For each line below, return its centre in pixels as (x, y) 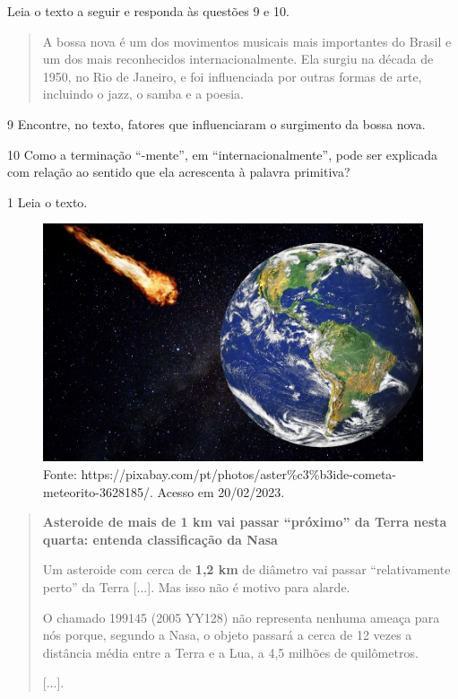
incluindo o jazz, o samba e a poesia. (143, 94)
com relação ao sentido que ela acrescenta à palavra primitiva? (179, 172)
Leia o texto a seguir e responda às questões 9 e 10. (148, 11)
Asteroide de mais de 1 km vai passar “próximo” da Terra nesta (245, 522)
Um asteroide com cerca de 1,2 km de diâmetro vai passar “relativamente (246, 569)
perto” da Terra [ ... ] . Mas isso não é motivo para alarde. (196, 586)
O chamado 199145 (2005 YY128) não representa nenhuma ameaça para (241, 617)
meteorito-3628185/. (98, 491)
